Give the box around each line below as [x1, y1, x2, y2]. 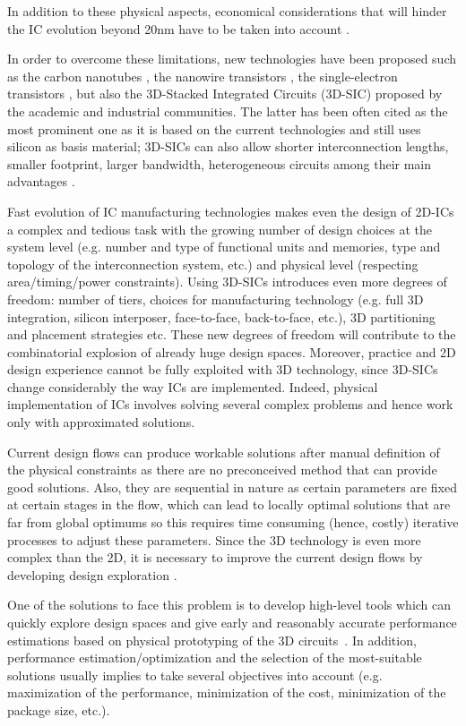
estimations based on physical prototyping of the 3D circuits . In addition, [7, 630, 417, 649]
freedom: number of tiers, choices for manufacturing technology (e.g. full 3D [7, 289, 424, 308]
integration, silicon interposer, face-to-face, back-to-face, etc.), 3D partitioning [7, 307, 436, 326]
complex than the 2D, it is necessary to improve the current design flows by [7, 548, 423, 567]
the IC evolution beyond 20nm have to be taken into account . [7, 19, 349, 38]
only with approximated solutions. [7, 413, 195, 431]
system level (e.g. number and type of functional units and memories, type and [7, 237, 441, 256]
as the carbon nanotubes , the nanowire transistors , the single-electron [7, 66, 398, 85]
